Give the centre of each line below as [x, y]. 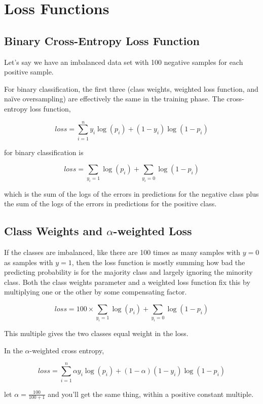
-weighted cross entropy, [67, 350]
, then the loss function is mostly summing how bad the [158, 262]
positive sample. [29, 72]
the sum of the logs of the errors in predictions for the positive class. [110, 204]
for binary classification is [44, 152]
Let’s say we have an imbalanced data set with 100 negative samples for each [124, 62]
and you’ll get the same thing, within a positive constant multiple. [151, 394]
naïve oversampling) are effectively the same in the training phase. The [114, 99]
